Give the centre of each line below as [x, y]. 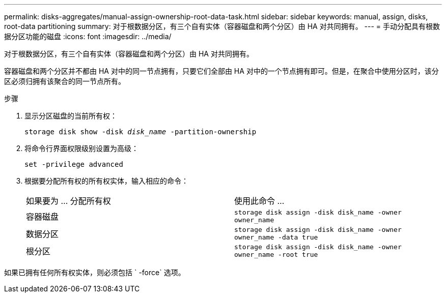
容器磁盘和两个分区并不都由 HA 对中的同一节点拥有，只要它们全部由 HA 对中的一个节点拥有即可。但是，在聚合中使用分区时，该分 [221, 71]
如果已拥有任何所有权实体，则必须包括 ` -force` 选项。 [95, 272]
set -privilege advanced [74, 164]
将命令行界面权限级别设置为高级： [81, 148]
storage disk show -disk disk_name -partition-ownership [141, 132]
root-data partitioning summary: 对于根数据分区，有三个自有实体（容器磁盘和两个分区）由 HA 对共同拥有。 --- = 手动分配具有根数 [222, 26]
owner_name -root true [276, 255]
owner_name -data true [276, 237]
